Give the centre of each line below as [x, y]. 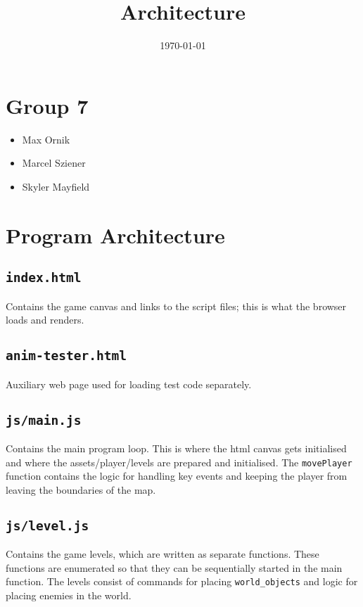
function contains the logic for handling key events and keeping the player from [177, 476]
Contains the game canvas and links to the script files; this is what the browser [176, 306]
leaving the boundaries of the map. [81, 489]
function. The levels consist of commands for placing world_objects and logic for [182, 581]
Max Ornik [46, 139]
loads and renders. [45, 320]
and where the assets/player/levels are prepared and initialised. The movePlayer [179, 462]
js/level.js [47, 525]
